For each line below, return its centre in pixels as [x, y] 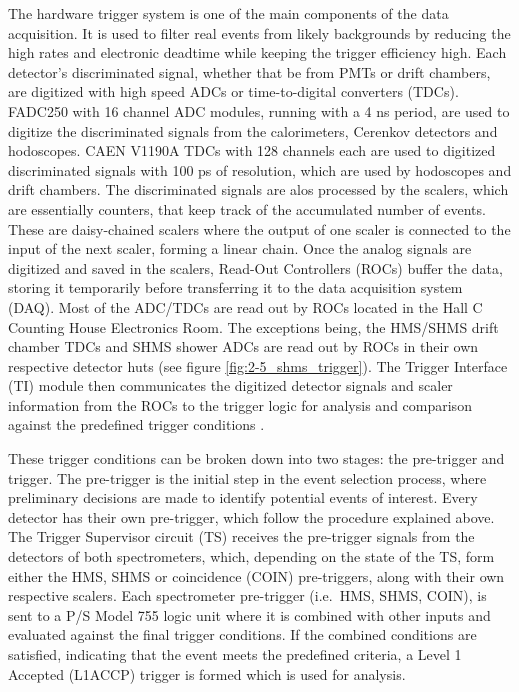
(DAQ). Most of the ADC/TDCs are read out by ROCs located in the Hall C [245, 306]
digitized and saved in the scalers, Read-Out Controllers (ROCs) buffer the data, [255, 267]
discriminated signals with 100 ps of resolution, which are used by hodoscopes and [260, 169]
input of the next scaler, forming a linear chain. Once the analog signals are [240, 248]
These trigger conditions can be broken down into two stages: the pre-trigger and [256, 458]
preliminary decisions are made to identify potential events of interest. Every [243, 497]
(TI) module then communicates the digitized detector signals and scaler [230, 385]
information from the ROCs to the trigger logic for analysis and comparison [240, 404]
